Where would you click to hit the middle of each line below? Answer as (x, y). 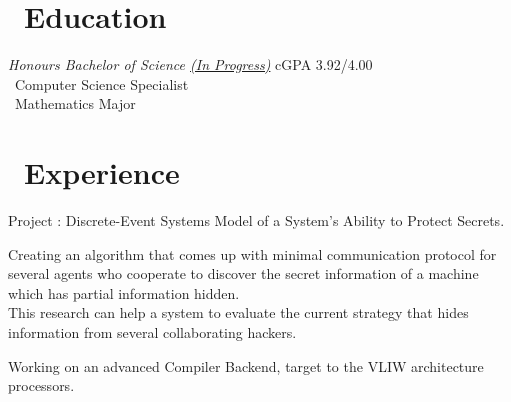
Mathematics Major (75, 103)
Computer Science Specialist (101, 83)
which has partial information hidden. (124, 292)
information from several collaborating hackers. (152, 332)
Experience (102, 172)
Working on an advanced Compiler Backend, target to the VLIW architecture (246, 365)
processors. (41, 385)
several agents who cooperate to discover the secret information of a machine (243, 273)
